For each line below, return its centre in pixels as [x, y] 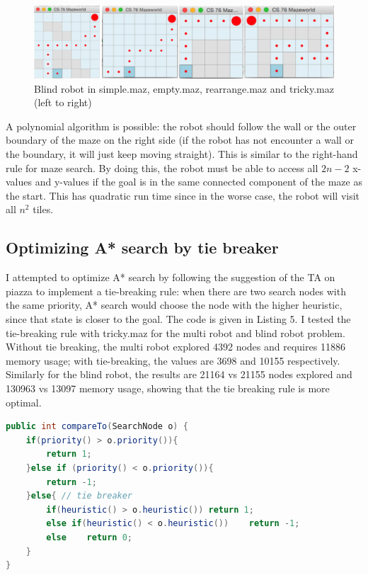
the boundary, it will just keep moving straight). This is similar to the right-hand [182, 154]
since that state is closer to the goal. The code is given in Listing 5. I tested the [178, 319]
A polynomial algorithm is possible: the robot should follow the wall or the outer [181, 126]
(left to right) [63, 102]
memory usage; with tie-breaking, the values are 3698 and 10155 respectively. [173, 360]
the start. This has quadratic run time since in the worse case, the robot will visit [183, 195]
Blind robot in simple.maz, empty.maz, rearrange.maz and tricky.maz [184, 88]
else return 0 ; [90, 537]
